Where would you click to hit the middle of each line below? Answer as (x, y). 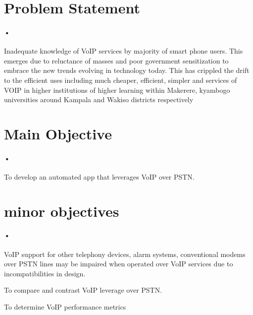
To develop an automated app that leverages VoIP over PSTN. (99, 176)
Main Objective (58, 133)
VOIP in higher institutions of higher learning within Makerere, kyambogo (117, 90)
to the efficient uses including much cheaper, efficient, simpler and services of (121, 80)
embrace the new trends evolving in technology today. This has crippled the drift (127, 70)
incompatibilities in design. (45, 273)
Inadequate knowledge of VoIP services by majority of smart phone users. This (124, 51)
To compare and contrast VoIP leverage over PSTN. (83, 290)
